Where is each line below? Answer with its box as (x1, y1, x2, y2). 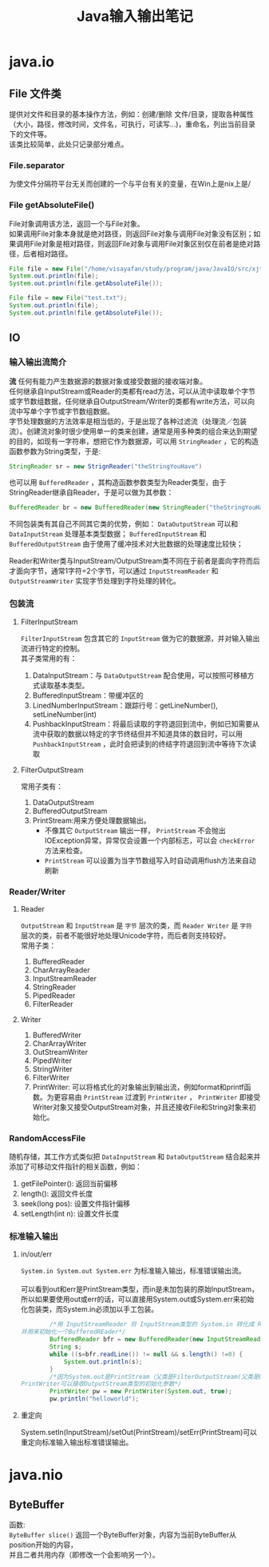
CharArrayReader (32, 965, 90, 975)
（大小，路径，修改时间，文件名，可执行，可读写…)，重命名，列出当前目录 (9, 119, 256, 129)
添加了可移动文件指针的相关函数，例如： (9, 1162, 142, 1172)
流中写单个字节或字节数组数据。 (9, 406, 114, 416)
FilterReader (32, 999, 73, 1008)
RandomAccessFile (9, 1132, 86, 1144)
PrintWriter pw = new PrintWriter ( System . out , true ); (49, 1388, 232, 1396)
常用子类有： (20, 781, 63, 791)
